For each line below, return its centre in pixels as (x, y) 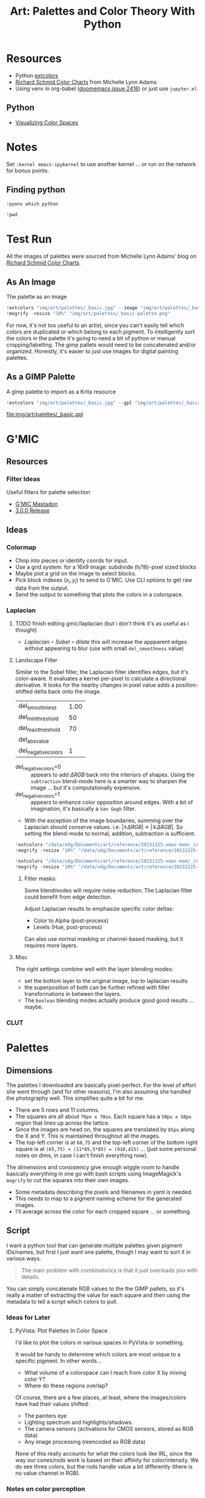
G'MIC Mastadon (36, 504)
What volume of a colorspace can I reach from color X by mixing (105, 1373)
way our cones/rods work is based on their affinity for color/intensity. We (107, 1460)
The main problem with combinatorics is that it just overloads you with (110, 1270)
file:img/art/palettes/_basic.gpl (45, 414)
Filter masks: (40, 879)
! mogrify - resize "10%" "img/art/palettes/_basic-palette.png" (88, 313)
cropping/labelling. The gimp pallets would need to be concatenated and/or (101, 345)
